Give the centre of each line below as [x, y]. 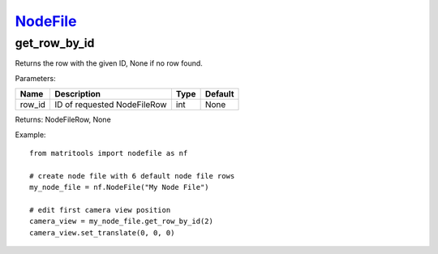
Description [77, 94]
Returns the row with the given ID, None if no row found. [109, 63]
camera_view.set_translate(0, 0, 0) [102, 232]
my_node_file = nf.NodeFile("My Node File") [120, 187]
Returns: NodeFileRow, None [63, 120]
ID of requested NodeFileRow [110, 105]
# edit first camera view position [100, 210]
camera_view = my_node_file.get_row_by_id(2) [122, 222]
